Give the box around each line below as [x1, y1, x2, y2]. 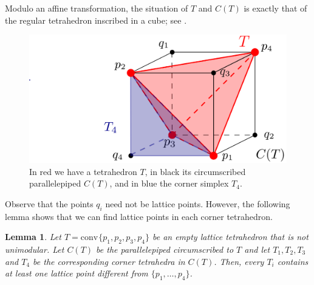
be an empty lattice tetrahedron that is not [152, 230, 309, 243]
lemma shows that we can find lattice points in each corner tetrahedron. [5, 210, 273, 222]
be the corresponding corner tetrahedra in [33, 255, 185, 267]
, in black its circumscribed [145, 165, 246, 177]
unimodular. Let [5, 242, 64, 255]
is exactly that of [244, 2, 307, 14]
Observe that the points [5, 197, 94, 210]
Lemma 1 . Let [5, 230, 61, 243]
